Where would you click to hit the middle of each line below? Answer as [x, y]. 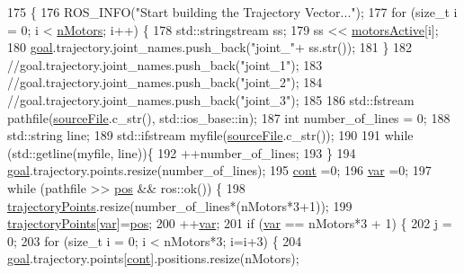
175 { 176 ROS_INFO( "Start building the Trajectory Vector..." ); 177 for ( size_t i [232, 12]
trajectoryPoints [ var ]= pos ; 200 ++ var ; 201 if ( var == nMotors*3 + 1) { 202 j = [230, 223]
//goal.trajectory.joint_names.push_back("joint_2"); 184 [165, 82]
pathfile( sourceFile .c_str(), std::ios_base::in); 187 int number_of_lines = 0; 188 [229, 117]
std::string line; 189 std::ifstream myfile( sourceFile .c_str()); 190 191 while [210, 135]
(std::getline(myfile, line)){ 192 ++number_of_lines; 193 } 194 [182, 152]
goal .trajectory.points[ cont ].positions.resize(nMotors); [153, 258]
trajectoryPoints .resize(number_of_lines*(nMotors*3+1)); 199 [180, 205]
